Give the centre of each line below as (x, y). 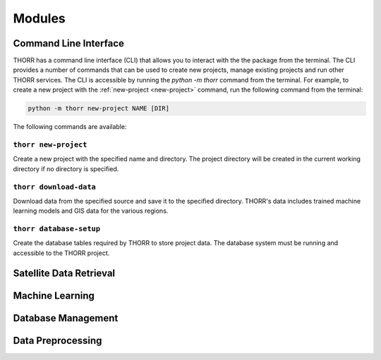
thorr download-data (55, 187)
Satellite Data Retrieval (64, 273)
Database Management (66, 318)
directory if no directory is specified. (66, 168)
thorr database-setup (56, 229)
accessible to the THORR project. (61, 253)
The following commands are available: (70, 127)
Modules (40, 18)
